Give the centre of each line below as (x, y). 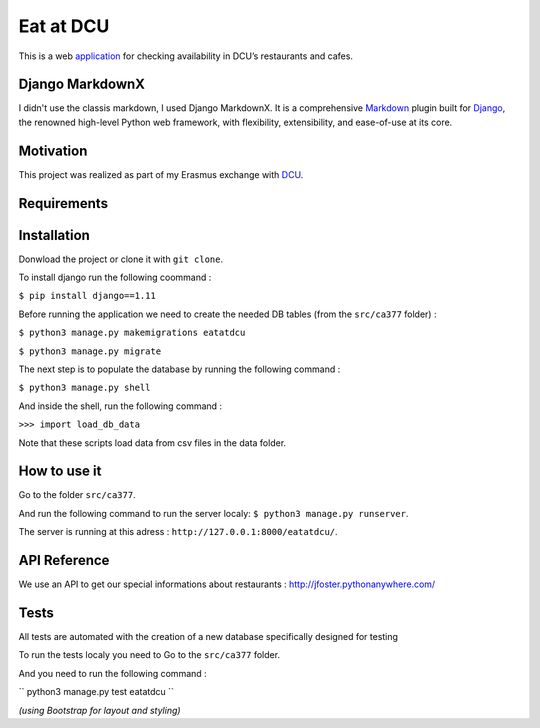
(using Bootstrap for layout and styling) (99, 710)
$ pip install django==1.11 (87, 296)
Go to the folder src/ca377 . (77, 495)
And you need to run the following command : (112, 673)
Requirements (63, 203)
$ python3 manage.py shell (84, 388)
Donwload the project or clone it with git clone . (121, 259)
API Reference (64, 560)
